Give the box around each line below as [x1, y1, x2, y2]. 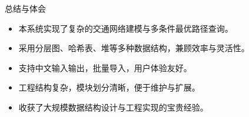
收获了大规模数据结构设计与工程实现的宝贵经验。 [18, 101, 208, 113]
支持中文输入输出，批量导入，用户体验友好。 [18, 61, 192, 73]
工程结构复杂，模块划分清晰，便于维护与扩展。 [18, 81, 200, 93]
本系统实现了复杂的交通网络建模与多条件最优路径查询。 [18, 22, 233, 34]
